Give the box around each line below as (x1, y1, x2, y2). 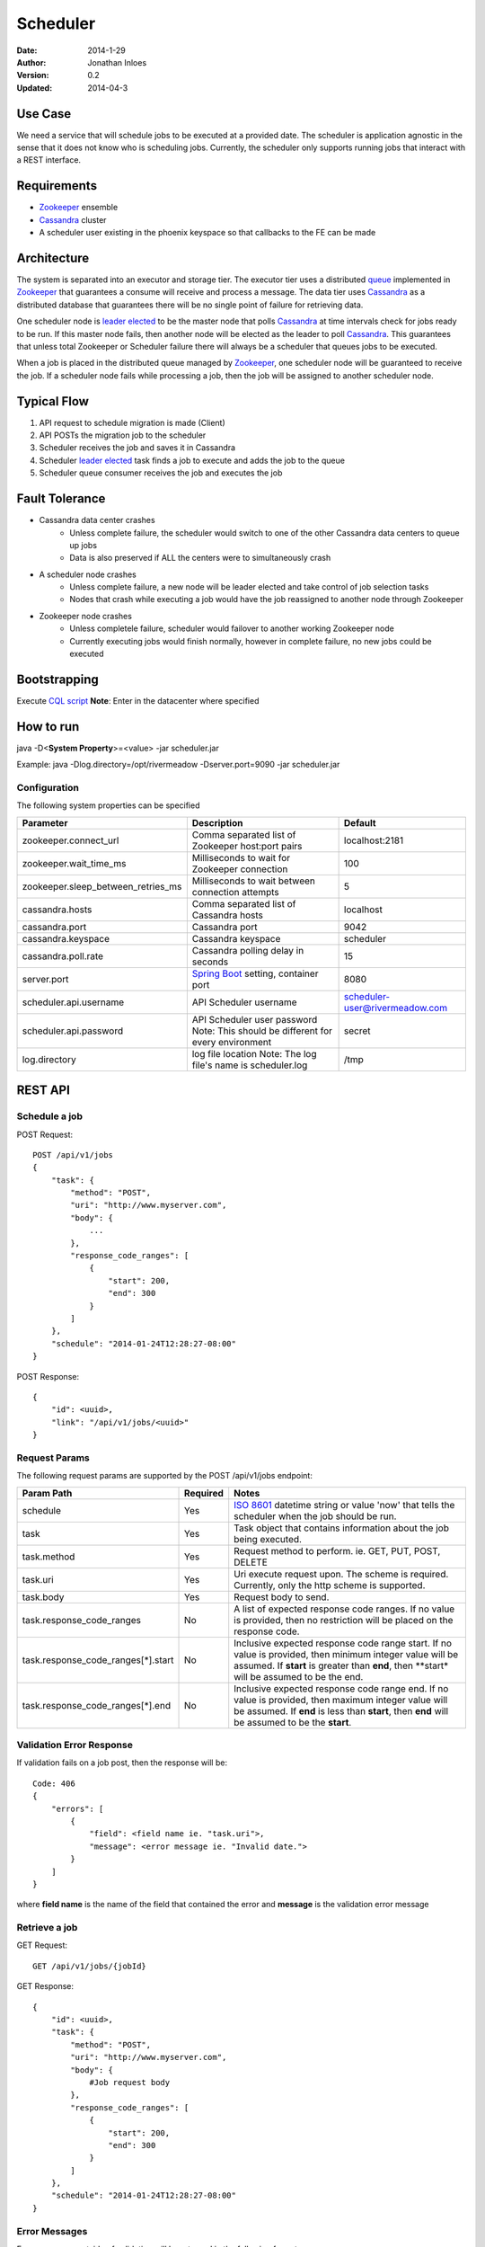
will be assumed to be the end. (234, 1670, 364, 1683)
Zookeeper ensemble (39, 202, 119, 213)
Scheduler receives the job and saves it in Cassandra (39, 442, 236, 453)
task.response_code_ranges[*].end (22, 1699, 171, 1711)
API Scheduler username (191, 996, 297, 1008)
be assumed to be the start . (234, 1716, 352, 1728)
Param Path (22, 1487, 73, 1499)
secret (343, 1025, 372, 1037)
